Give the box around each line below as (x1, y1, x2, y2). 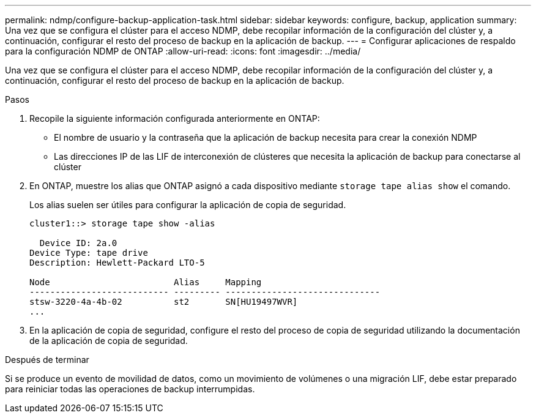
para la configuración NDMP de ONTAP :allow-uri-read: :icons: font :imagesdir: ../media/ (5, 46, 361, 56)
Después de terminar (5, 354, 89, 365)
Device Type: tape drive (29, 248, 148, 258)
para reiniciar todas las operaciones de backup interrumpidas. (5, 384, 255, 394)
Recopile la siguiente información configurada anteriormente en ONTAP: (29, 113, 320, 124)
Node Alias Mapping (29, 277, 262, 287)
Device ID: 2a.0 (39, 238, 117, 248)
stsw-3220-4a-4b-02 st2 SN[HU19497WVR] (29, 297, 298, 307)
